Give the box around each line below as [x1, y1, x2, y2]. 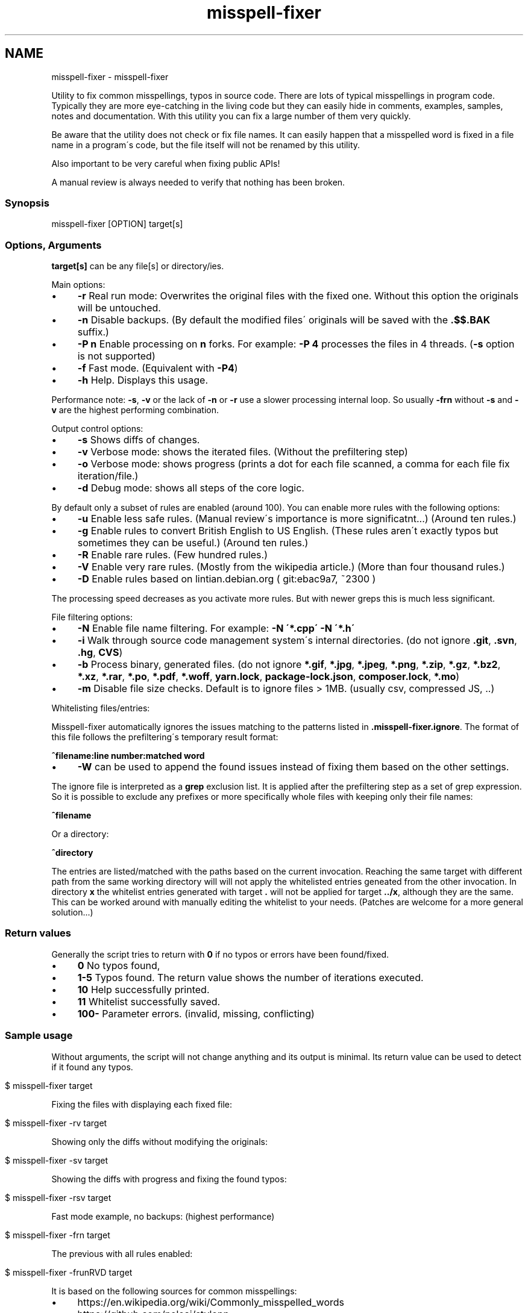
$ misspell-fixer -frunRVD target [5, 1267, 133, 1277]
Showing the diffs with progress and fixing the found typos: [51, 1173, 287, 1184]
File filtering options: [51, 612, 133, 623]
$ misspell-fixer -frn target [5, 1229, 110, 1240]
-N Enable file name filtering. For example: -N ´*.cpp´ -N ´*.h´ [77, 622, 355, 635]
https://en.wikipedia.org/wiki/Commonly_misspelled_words [77, 1296, 344, 1308]
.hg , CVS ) [77, 646, 123, 659]
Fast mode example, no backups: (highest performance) [51, 1211, 275, 1221]
